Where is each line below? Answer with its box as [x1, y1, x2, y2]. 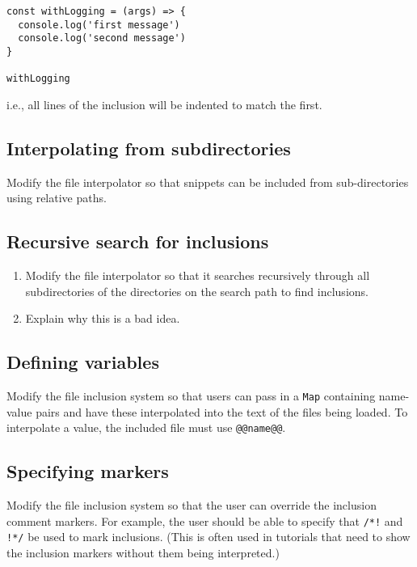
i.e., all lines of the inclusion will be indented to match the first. [6, 95, 322, 112]
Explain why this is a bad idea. [25, 310, 180, 327]
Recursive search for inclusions [6, 229, 269, 254]
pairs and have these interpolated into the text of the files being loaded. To [36, 403, 408, 420]
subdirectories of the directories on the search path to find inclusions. [25, 282, 369, 299]
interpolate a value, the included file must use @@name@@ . [6, 419, 286, 436]
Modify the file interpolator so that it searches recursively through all [25, 267, 370, 284]
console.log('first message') [18, 19, 180, 31]
